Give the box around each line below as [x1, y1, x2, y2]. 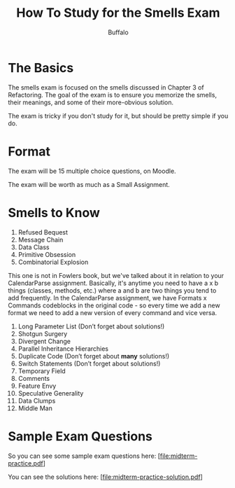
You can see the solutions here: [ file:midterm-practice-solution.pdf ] [8, 473, 204, 481]
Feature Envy [17, 382, 57, 390]
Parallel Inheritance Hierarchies [17, 344, 109, 353]
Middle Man [17, 404, 53, 412]
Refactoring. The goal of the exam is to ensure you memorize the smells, [8, 90, 218, 99]
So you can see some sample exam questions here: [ [8, 452, 160, 460]
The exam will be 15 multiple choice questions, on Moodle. [8, 167, 177, 175]
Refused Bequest [17, 228, 69, 236]
